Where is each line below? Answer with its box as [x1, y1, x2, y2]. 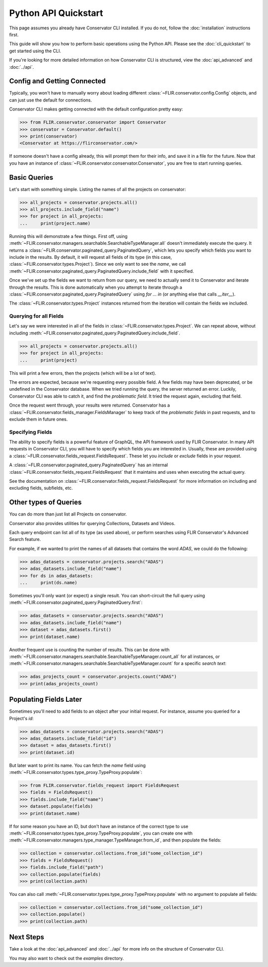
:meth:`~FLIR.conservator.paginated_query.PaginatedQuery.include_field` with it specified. [9, 268, 194, 274]
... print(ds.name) [19, 580, 78, 586]
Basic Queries [9, 173, 54, 182]
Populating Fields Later [9, 695, 82, 704]
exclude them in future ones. [9, 416, 68, 422]
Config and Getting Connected [9, 77, 106, 86]
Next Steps [9, 933, 44, 942]
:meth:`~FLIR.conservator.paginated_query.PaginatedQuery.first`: [9, 600, 143, 606]
